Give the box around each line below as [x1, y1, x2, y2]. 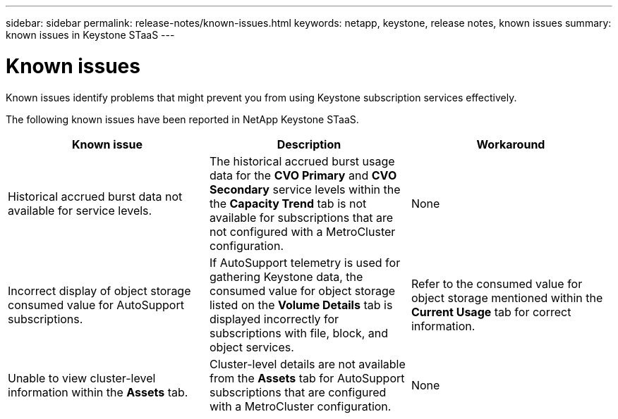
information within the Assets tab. [8, 384, 188, 399]
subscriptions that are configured [209, 384, 387, 399]
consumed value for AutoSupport [8, 297, 184, 312]
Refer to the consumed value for [411, 276, 583, 291]
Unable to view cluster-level [8, 370, 156, 385]
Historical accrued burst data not [8, 189, 183, 204]
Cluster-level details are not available [209, 356, 406, 371]
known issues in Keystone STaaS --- [6, 29, 175, 41]
